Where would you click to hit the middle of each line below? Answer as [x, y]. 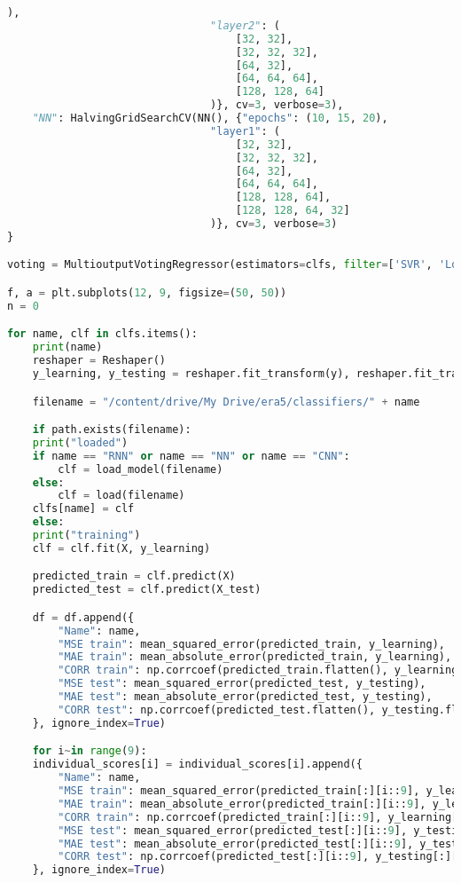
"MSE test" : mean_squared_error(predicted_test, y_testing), [242, 684]
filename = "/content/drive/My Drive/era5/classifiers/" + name [226, 402]
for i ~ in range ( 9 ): [90, 751]
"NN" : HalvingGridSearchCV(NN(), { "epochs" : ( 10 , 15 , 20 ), [210, 118]
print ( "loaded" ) [80, 442]
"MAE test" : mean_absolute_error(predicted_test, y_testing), [245, 697]
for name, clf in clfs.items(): [102, 334]
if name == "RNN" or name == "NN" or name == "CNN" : [191, 456]
